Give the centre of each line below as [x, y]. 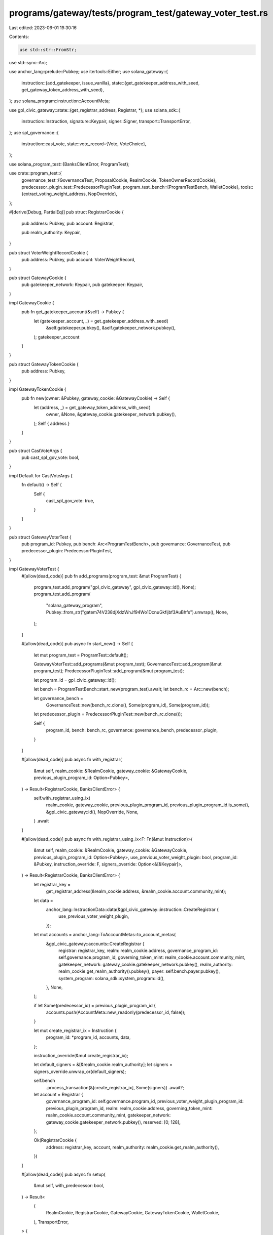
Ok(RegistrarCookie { [55, 1140]
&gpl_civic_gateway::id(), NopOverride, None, [92, 812]
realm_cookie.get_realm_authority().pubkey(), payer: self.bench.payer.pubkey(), [139, 971]
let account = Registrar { [58, 1094]
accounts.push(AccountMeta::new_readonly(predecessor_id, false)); [116, 1012]
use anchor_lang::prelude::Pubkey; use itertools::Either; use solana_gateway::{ [88, 72]
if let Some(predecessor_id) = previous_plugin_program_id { [95, 1005]
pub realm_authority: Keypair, [51, 232]
